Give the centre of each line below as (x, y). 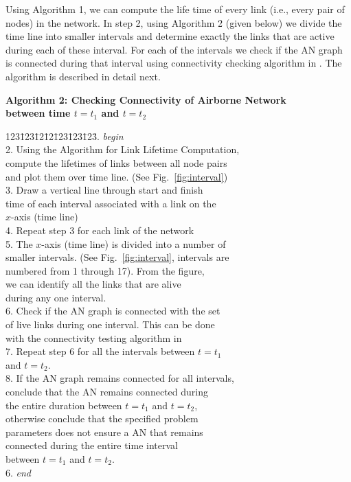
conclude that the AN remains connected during (107, 392)
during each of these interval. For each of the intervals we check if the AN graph (174, 49)
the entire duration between (64, 405)
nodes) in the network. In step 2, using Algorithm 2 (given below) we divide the (174, 22)
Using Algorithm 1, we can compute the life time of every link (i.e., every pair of (175, 9)
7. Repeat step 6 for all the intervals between (100, 351)
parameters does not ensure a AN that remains (104, 432)
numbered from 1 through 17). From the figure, (105, 270)
